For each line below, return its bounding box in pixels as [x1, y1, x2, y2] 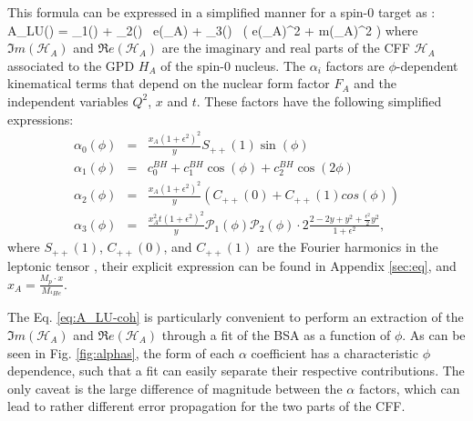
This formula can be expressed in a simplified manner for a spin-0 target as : [7, 3, 436, 21]
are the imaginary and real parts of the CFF [161, 38, 410, 57]
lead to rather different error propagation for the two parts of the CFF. [7, 396, 406, 416]
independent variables [7, 91, 129, 110]
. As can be [402, 325, 466, 344]
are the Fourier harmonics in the [256, 237, 438, 256]
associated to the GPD [7, 55, 135, 75]
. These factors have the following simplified [196, 91, 442, 110]
